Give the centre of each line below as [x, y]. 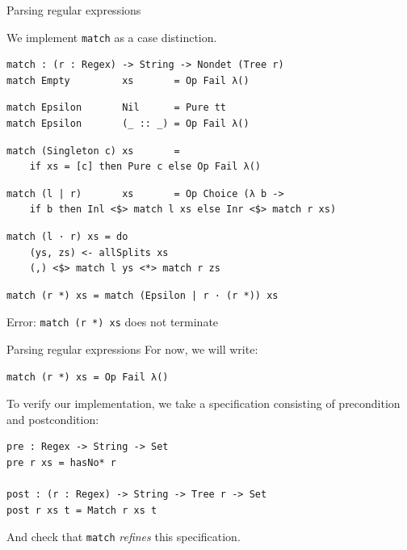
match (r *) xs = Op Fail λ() [88, 377]
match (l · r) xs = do [67, 237]
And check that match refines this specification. [124, 537]
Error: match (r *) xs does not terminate [113, 322]
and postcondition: [53, 419]
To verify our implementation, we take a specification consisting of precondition [203, 403]
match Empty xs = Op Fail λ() [128, 80]
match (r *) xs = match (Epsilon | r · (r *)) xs [143, 295]
